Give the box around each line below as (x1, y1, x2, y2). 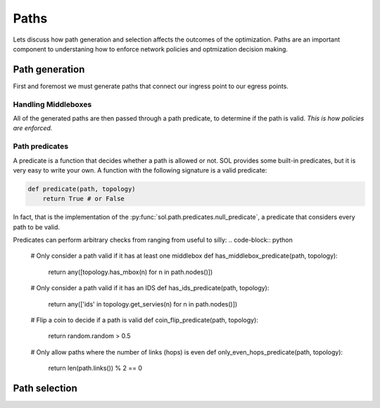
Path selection (13, 382, 77, 394)
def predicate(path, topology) (27, 185, 137, 193)
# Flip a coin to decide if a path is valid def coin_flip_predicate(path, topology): (30, 316, 258, 324)
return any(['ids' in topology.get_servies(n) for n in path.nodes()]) (48, 299, 238, 308)
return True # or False (42, 194, 125, 203)
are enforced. (13, 124, 53, 132)
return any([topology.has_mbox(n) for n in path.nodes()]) (48, 268, 213, 276)
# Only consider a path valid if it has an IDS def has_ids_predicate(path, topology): (30, 284, 270, 292)
